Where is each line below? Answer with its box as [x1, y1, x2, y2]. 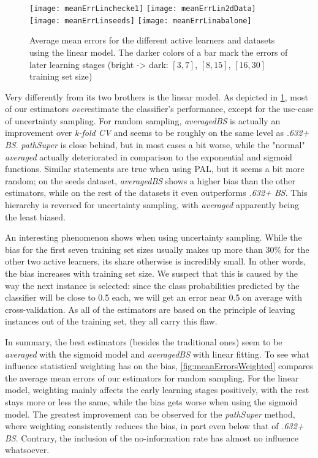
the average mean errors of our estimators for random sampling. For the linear [5, 371, 299, 384]
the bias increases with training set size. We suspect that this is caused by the [5, 267, 298, 279]
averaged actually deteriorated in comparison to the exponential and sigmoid [5, 150, 292, 163]
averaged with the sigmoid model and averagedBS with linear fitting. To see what [5, 347, 310, 360]
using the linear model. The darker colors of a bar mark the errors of [29, 45, 288, 58]
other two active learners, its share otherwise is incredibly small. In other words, [5, 255, 306, 268]
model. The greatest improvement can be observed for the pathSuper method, [5, 407, 295, 420]
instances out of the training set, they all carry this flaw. [5, 315, 218, 328]
